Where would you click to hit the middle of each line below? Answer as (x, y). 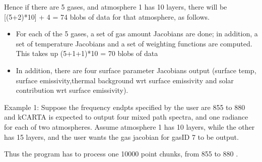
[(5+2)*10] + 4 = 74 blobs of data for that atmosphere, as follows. (107, 16)
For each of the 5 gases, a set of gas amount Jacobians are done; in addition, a (137, 34)
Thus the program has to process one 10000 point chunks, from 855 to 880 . (121, 154)
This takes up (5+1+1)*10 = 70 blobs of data (87, 53)
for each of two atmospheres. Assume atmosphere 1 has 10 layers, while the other (129, 126)
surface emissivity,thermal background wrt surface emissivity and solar (125, 80)
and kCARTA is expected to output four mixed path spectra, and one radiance (126, 117)
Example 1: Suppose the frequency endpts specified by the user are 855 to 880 (125, 107)
